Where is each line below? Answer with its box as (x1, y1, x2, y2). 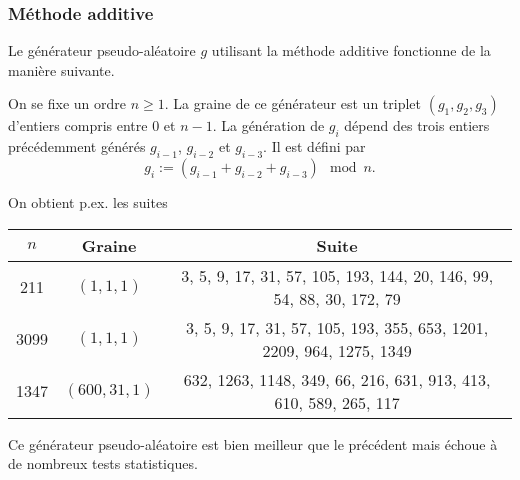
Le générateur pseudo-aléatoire (8, 40, 196, 61)
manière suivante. (8, 59, 115, 80)
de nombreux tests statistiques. (8, 453, 198, 474)
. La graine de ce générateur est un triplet (164, 93, 422, 114)
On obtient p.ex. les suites (8, 192, 168, 212)
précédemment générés (8, 136, 146, 157)
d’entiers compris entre (8, 115, 148, 136)
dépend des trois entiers (344, 115, 490, 136)
